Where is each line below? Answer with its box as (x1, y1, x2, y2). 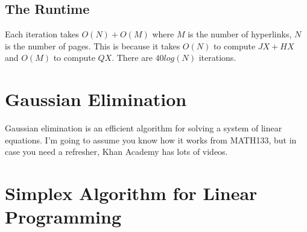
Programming (5, 204, 121, 229)
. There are (112, 51, 153, 64)
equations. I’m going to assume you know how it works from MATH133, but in (5, 133, 297, 146)
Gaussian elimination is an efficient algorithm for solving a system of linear (5, 122, 282, 134)
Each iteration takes (5, 28, 79, 40)
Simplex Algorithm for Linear (5, 181, 258, 205)
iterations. (198, 51, 236, 64)
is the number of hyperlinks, (188, 28, 292, 40)
